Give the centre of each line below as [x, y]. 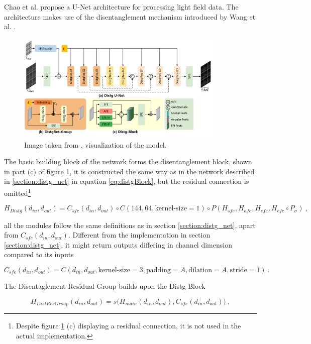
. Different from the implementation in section [139, 235]
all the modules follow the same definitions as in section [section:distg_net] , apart [130, 225]
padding [158, 270]
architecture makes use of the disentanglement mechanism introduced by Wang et [130, 16]
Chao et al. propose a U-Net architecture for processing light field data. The [121, 7]
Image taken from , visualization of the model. [95, 144]
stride [238, 270]
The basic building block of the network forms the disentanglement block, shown [128, 161]
